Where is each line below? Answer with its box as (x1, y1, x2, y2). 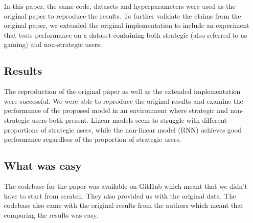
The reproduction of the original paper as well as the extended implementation (4, 86, 241, 96)
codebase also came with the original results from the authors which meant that (4, 200, 244, 210)
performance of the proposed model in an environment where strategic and (4, 105, 228, 115)
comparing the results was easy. (4, 209, 98, 220)
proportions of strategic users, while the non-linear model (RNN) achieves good (4, 124, 242, 134)
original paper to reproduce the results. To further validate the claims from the (4, 10, 241, 21)
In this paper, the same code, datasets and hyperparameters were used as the (4, 1, 236, 11)
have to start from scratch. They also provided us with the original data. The (4, 190, 236, 201)
